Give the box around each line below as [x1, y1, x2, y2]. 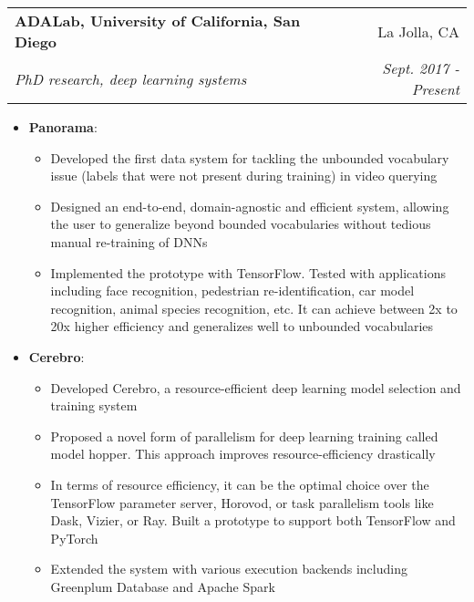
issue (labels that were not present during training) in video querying [50, 166, 438, 185]
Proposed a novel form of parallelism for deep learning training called [50, 426, 438, 445]
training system [50, 396, 138, 415]
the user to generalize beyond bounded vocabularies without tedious [50, 214, 431, 234]
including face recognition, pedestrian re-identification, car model [50, 281, 415, 300]
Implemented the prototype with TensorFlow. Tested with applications [50, 263, 446, 282]
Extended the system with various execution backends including [50, 559, 407, 578]
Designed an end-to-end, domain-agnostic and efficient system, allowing [50, 196, 449, 215]
